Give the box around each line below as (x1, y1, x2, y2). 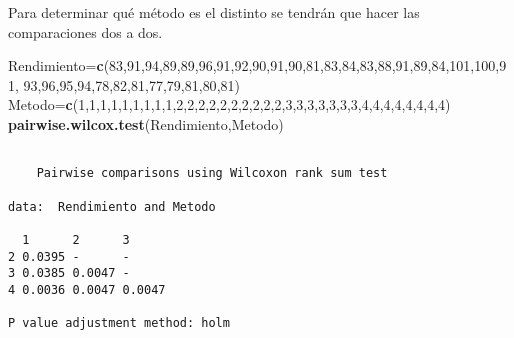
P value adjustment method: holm (8, 316, 230, 331)
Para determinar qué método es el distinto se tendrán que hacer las (8, 2, 420, 22)
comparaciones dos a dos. (8, 21, 163, 42)
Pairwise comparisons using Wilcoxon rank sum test (36, 166, 388, 181)
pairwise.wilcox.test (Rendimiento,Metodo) (8, 113, 284, 134)
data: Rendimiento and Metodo (8, 199, 216, 214)
